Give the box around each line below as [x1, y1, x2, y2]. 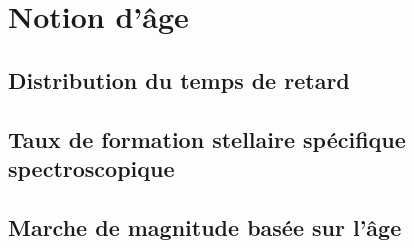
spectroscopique [8, 152, 175, 183]
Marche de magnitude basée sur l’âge [8, 211, 402, 242]
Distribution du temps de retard [8, 64, 350, 95]
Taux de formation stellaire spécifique [8, 123, 406, 154]
